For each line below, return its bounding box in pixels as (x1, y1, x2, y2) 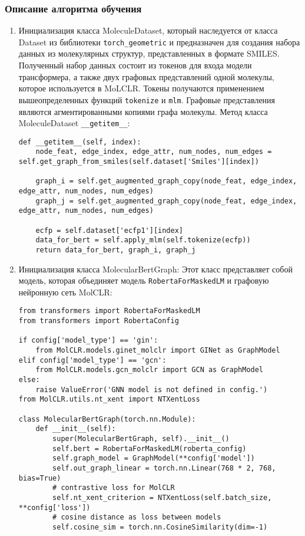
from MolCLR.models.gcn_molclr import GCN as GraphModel (35, 366, 264, 374)
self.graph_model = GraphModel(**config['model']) (52, 454, 255, 463)
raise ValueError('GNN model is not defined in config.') (35, 385, 268, 394)
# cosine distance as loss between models (52, 513, 221, 522)
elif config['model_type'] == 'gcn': (18, 356, 167, 364)
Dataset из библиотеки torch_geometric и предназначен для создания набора (18, 35, 300, 48)
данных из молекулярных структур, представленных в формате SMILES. (18, 47, 280, 60)
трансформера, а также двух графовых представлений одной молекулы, (18, 70, 274, 83)
